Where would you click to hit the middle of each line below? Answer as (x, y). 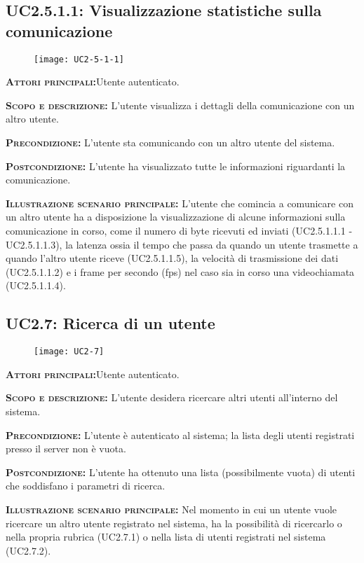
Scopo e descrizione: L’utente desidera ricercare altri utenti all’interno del (172, 397)
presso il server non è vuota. (66, 449)
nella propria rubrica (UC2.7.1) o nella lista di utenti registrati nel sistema (166, 537)
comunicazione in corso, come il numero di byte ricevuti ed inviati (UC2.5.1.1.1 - (179, 230)
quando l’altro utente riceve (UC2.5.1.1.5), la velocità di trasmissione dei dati (172, 258)
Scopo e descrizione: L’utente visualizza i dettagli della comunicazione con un (180, 105)
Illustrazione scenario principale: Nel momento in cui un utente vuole (171, 509)
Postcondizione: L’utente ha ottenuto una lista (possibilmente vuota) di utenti (181, 472)
